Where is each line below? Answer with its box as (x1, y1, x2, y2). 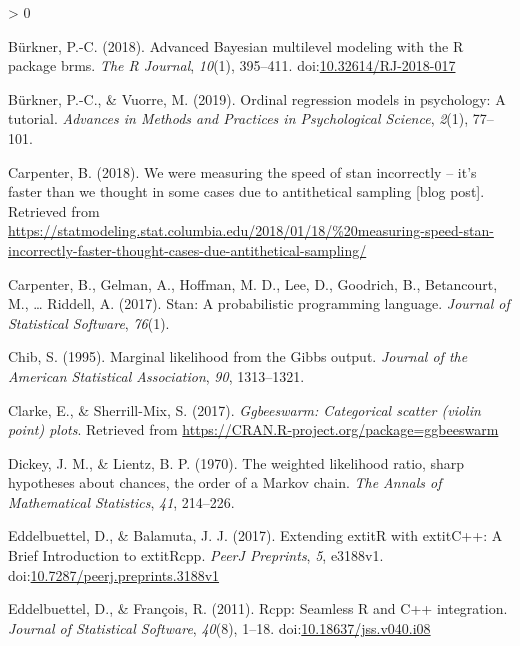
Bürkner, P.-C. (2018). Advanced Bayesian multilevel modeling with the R (8, 35, 464, 56)
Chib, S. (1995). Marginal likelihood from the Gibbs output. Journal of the (8, 346, 468, 367)
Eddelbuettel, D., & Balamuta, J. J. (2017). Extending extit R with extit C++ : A (8, 525, 503, 546)
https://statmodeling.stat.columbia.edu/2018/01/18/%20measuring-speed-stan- (8, 220, 494, 241)
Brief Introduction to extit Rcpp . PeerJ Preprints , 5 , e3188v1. (8, 545, 384, 566)
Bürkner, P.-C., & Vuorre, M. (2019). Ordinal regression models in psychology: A (8, 88, 506, 109)
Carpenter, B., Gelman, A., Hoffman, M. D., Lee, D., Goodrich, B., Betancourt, (8, 273, 498, 294)
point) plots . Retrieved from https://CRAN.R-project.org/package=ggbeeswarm (8, 419, 499, 440)
